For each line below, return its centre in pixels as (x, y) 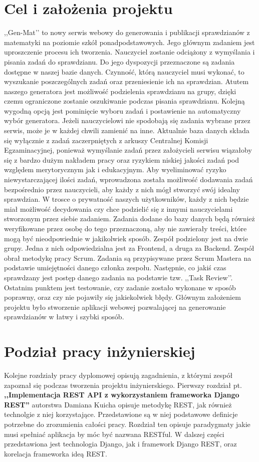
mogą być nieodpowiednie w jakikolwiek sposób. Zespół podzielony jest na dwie (126, 238)
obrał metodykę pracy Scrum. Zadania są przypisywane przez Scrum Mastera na (128, 258)
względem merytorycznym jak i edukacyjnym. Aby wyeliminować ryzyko (115, 169)
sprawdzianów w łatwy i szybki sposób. (64, 317)
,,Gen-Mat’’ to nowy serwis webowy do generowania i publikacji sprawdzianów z (127, 32)
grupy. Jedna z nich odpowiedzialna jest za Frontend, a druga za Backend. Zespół (129, 248)
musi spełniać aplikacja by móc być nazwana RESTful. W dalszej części (114, 434)
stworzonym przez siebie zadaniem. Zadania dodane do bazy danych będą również (129, 218)
